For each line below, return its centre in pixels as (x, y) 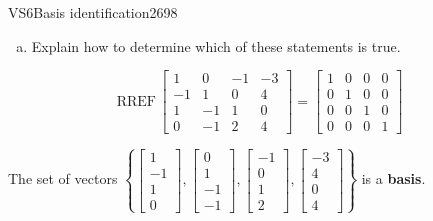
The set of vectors (63, 178)
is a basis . (393, 178)
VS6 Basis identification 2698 (93, 12)
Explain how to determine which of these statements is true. (216, 45)
